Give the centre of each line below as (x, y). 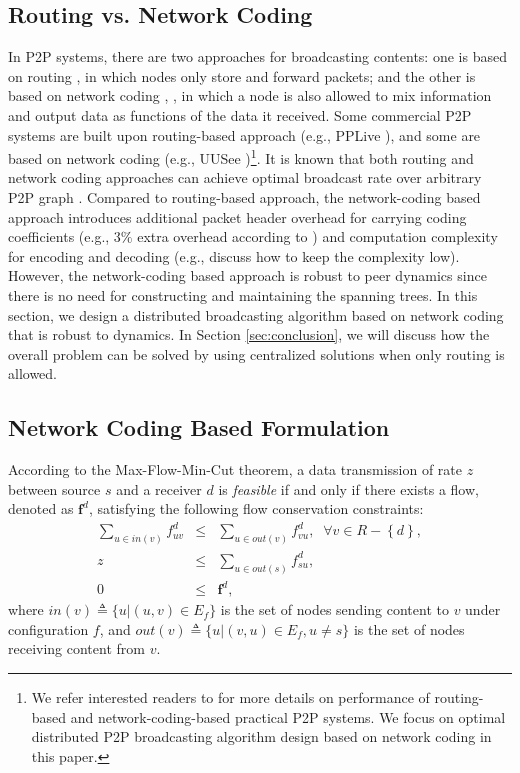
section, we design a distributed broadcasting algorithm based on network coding (256, 314)
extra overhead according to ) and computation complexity (317, 236)
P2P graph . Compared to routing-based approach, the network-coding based (244, 197)
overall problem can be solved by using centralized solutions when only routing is (256, 353)
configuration (48, 628)
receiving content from (76, 648)
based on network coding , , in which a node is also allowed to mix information (250, 95)
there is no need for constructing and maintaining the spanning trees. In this (243, 294)
